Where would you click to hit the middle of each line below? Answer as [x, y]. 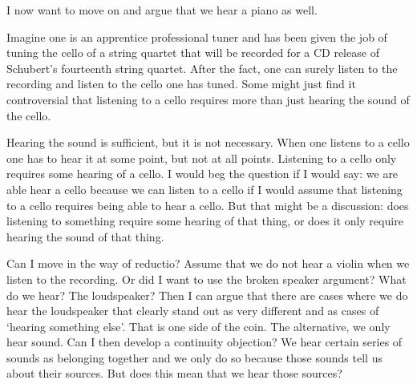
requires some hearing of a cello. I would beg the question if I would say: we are [202, 174]
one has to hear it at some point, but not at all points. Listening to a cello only [202, 158]
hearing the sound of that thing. [85, 236]
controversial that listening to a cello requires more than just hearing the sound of [208, 99]
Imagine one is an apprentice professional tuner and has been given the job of [197, 36]
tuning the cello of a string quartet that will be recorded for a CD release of [193, 53]
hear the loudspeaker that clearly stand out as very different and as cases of [193, 311]
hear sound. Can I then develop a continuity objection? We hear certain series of [204, 342]
